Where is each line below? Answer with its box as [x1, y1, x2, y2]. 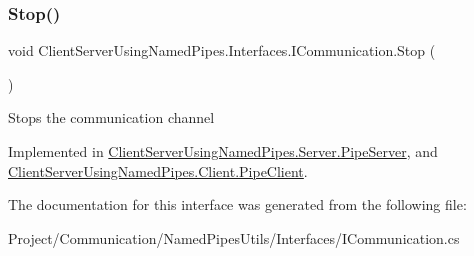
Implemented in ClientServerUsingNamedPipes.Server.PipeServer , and [8, 141, 438, 161]
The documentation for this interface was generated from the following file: [8, 194, 467, 215]
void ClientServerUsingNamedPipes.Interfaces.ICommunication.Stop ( [8, 40, 436, 61]
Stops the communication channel [8, 107, 215, 128]
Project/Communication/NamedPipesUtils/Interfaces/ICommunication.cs [8, 227, 460, 248]
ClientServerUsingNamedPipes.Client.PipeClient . [8, 160, 308, 181]
